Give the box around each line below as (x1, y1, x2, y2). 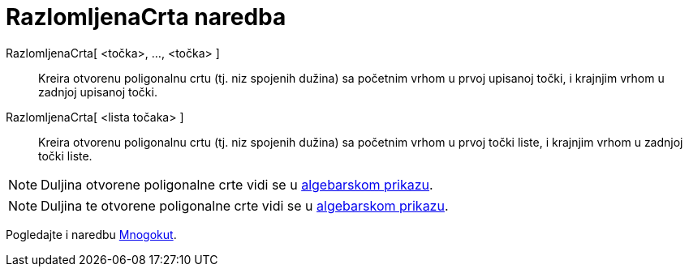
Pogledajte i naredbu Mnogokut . (6, 227, 177, 241)
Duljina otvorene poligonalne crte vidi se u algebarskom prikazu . (41, 176, 433, 193)
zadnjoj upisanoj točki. (38, 84, 157, 99)
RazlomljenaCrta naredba (6, 3, 286, 31)
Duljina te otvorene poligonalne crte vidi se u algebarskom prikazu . (41, 197, 449, 214)
